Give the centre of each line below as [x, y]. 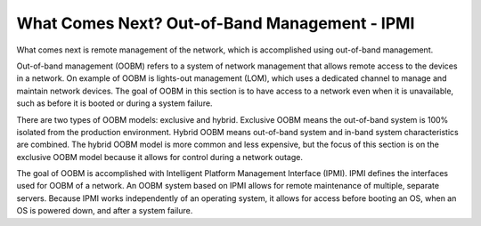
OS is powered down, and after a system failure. [105, 211]
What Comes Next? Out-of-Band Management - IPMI [216, 23]
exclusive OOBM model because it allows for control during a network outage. [159, 157]
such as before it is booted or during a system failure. [114, 103]
